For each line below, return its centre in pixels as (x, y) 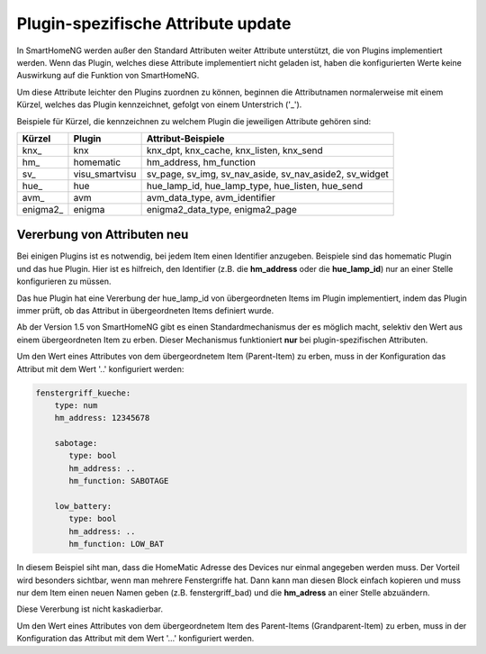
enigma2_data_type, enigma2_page (221, 209)
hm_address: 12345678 (102, 418)
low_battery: (83, 506)
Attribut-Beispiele (185, 138)
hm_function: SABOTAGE (119, 481)
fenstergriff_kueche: (83, 393)
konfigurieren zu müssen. (64, 282)
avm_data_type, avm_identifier (211, 197)
